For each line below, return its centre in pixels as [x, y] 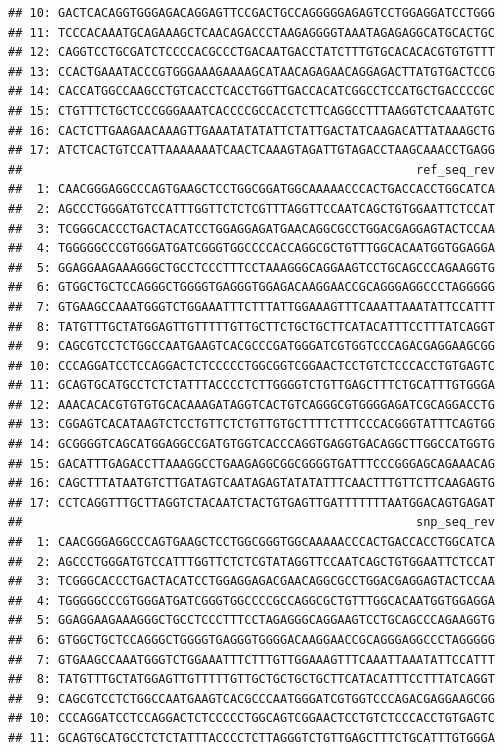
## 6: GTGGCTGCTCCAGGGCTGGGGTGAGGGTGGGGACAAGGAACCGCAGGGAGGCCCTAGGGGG [251, 640]
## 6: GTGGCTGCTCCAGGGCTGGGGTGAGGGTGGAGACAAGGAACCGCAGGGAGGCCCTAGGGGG [251, 287]
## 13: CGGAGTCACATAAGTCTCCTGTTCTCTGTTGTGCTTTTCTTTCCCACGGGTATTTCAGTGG [251, 424]
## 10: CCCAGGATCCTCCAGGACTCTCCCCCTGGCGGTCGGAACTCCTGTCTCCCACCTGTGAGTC [251, 365]
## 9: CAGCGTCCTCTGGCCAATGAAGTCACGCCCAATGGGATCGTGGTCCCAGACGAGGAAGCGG [251, 698]
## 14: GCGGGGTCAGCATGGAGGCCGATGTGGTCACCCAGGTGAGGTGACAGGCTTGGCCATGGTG [251, 444]
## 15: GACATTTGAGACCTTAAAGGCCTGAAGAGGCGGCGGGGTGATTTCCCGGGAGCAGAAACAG [251, 463]
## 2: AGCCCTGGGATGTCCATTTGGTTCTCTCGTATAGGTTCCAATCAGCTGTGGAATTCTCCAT [251, 561]
